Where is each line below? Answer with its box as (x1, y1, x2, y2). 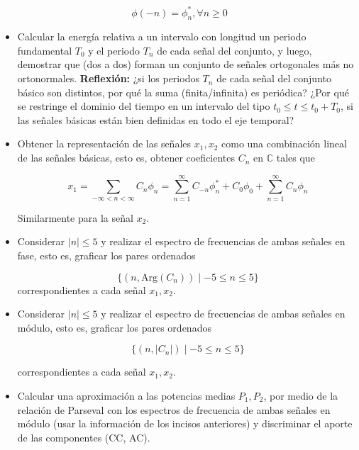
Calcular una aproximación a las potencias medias (17, 388, 236, 403)
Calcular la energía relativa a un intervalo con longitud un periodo (17, 29, 306, 44)
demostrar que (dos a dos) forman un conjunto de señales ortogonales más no (17, 57, 354, 72)
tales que (276, 150, 315, 165)
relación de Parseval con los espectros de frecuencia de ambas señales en (17, 402, 331, 417)
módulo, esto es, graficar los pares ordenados (17, 320, 211, 334)
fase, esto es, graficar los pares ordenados (17, 248, 196, 263)
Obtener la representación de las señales (17, 136, 192, 151)
